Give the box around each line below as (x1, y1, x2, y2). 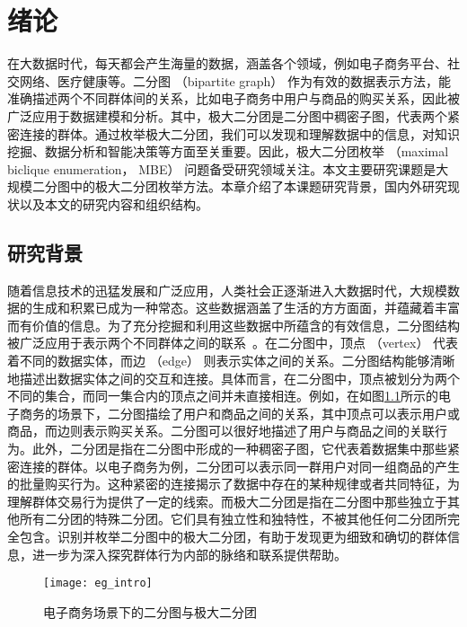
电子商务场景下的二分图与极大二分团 (43, 602, 257, 621)
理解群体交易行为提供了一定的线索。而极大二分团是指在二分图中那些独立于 (7, 491, 447, 510)
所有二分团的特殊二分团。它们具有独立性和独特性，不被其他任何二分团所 (19, 509, 447, 528)
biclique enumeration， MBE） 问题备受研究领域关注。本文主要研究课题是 (7, 159, 436, 178)
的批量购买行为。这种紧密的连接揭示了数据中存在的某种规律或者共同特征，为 (7, 474, 460, 493)
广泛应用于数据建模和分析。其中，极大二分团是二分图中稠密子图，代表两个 (7, 106, 447, 125)
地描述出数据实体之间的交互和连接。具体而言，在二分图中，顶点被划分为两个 (7, 368, 460, 387)
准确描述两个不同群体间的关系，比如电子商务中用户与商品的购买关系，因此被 (7, 89, 460, 108)
